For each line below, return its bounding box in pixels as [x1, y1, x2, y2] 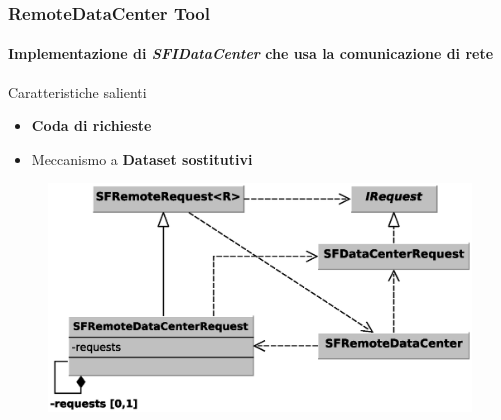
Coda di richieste [31, 115, 152, 136]
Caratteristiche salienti [8, 81, 147, 102]
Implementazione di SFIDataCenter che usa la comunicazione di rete [8, 43, 494, 64]
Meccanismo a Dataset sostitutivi [31, 148, 253, 169]
